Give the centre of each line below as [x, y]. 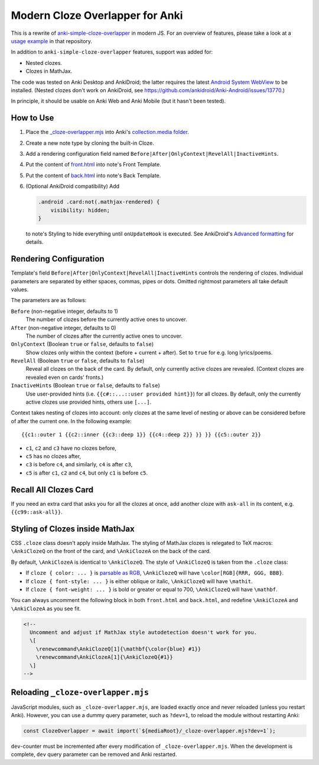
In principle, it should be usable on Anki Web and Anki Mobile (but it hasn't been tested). [118, 101]
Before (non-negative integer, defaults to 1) [64, 311]
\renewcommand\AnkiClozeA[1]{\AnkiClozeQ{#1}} [105, 657]
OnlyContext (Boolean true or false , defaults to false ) [82, 344]
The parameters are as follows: [49, 300]
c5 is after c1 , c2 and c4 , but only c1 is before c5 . [87, 473]
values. [20, 289]
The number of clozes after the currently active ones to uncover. [104, 336]
